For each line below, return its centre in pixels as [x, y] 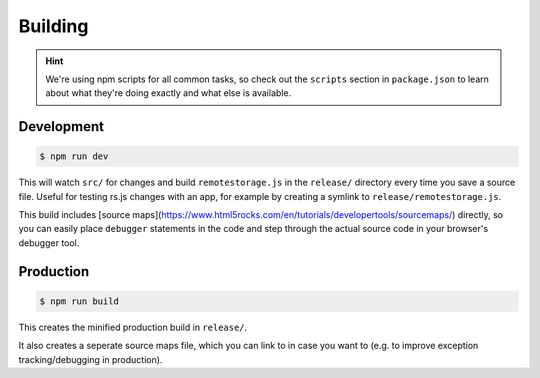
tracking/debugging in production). [90, 359]
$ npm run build [79, 301]
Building [53, 26]
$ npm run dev [74, 156]
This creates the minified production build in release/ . [133, 327]
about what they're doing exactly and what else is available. [168, 93]
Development [61, 126]
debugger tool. [49, 242]
